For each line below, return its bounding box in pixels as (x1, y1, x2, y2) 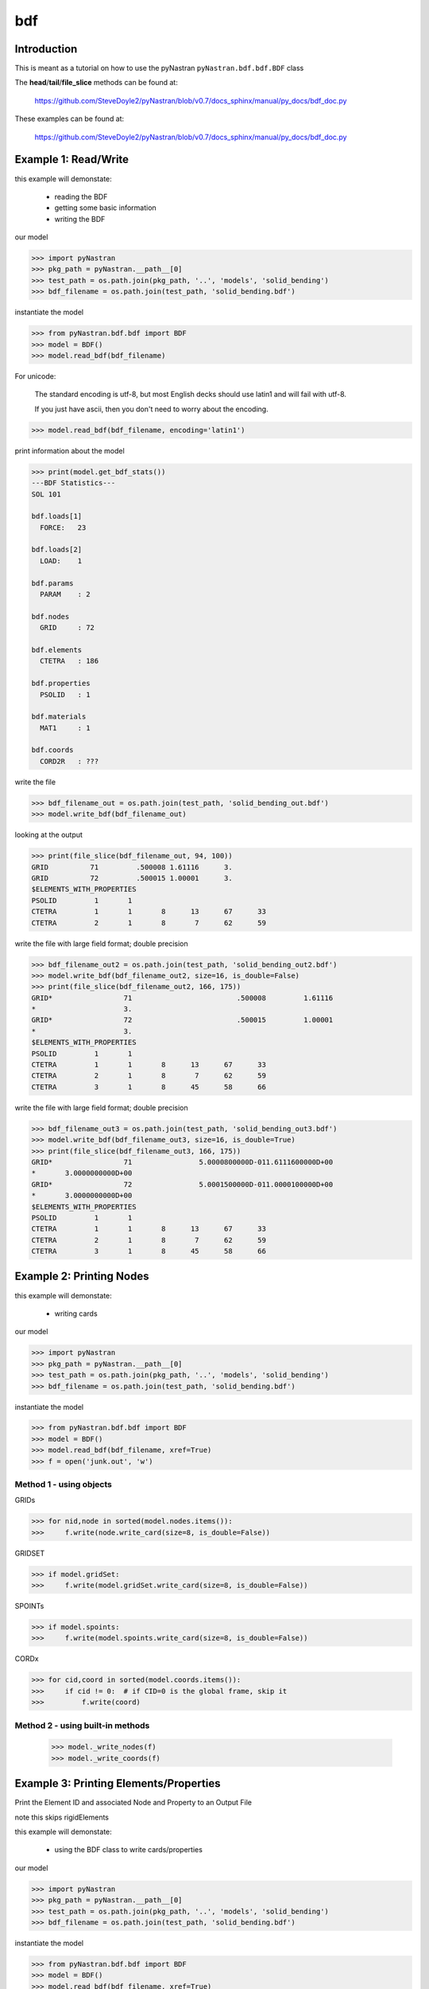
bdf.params (31, 578, 74, 588)
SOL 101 (31, 489, 61, 499)
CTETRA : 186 (40, 656, 99, 666)
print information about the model (14, 446, 125, 455)
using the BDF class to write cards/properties (54, 1845, 203, 1855)
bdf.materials (31, 712, 87, 722)
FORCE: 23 (40, 523, 87, 532)
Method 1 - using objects (14, 1479, 113, 1490)
